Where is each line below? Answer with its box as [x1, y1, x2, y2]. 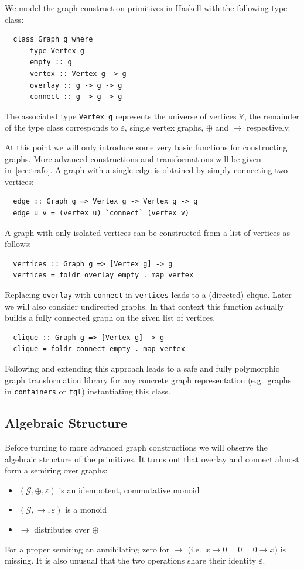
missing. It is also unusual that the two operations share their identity [5, 554, 257, 566]
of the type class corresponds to [5, 121, 118, 133]
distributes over [34, 523, 90, 535]
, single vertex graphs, [124, 121, 204, 133]
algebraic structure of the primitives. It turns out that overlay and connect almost [5, 452, 299, 465]
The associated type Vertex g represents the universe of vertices [5, 109, 237, 122]
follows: [5, 238, 32, 250]
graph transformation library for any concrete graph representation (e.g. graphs [5, 373, 292, 386]
